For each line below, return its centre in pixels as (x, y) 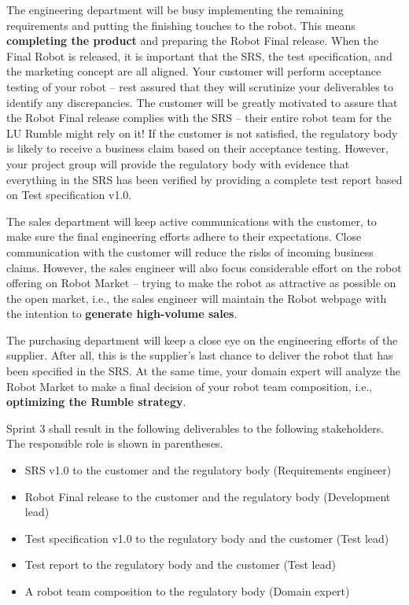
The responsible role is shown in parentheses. (115, 443)
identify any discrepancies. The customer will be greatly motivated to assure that (202, 102)
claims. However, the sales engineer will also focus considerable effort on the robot (204, 267)
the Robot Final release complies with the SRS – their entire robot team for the (199, 118)
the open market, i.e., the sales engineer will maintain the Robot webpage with (197, 298)
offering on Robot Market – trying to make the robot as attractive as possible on (201, 283)
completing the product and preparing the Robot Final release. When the (193, 41)
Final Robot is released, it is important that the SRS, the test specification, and (199, 55)
